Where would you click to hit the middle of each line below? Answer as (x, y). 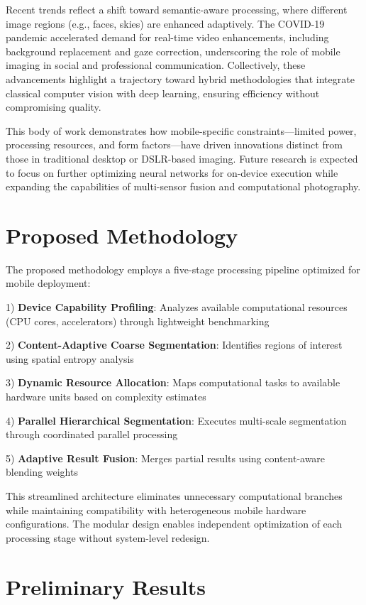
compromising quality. (54, 107)
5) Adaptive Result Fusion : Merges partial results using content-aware (166, 458)
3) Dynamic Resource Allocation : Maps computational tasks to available (173, 382)
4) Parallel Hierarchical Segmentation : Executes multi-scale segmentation (176, 420)
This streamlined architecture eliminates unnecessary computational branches (174, 495)
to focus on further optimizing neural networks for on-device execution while (172, 172)
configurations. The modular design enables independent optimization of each (174, 524)
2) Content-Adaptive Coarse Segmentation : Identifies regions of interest (174, 345)
